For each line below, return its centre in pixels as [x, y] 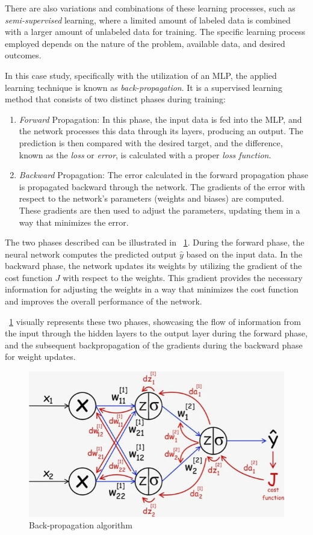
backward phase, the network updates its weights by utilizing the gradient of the [153, 266]
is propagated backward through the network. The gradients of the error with [162, 186]
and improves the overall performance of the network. [104, 301]
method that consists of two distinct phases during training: [115, 99]
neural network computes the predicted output [91, 254]
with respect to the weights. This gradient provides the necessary [183, 277]
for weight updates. [40, 357]
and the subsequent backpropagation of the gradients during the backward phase [154, 345]
